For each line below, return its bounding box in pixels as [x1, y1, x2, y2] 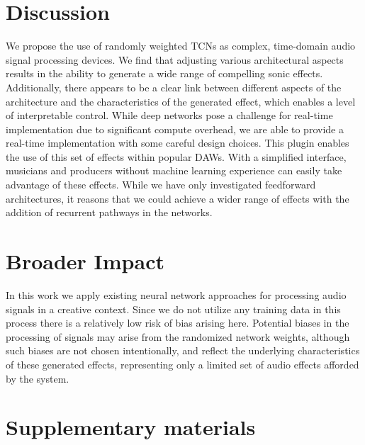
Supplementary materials [6, 412, 256, 441]
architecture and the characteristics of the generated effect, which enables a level [6, 94, 356, 108]
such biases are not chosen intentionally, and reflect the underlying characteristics [6, 343, 360, 358]
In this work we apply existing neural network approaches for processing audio [6, 287, 347, 302]
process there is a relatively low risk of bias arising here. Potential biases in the [6, 315, 349, 330]
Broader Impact [6, 247, 164, 276]
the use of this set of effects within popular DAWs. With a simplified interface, [6, 149, 347, 164]
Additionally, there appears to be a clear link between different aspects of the [6, 79, 342, 94]
